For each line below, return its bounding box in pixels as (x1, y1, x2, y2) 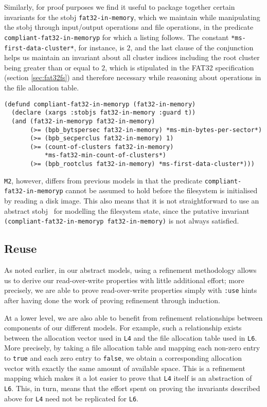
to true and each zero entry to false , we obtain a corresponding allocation (4, 353, 242, 363)
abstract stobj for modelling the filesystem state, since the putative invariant (4, 205, 250, 216)
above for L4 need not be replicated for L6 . (4, 393, 138, 403)
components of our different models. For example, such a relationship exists (4, 322, 242, 333)
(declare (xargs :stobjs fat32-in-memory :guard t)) (11, 109, 196, 117)
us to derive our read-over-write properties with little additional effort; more (4, 274, 244, 285)
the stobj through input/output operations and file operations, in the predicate (4, 22, 254, 32)
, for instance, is (74, 42, 124, 52)
